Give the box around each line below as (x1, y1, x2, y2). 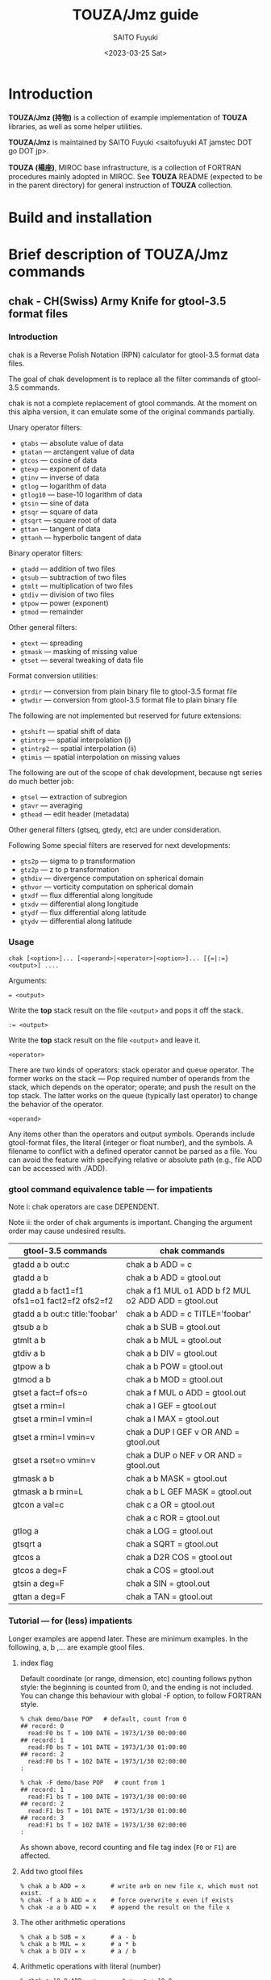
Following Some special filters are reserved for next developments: (8, 840, 231, 849)
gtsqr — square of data (19, 506, 98, 516)
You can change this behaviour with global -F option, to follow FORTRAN (19, 1690, 262, 1701)
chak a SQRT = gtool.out (126, 1538, 219, 1550)
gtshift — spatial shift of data (19, 726, 121, 736)
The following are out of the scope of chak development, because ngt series (8, 767, 263, 777)
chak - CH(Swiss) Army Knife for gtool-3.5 (8, 295, 227, 308)
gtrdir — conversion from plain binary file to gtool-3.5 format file (19, 686, 238, 696)
